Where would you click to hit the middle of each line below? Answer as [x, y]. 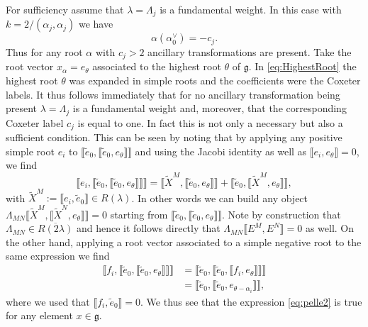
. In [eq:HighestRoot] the [302, 66]
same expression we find [58, 256]
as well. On [330, 228]
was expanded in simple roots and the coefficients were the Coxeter [215, 80]
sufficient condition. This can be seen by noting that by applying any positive [174, 137]
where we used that [48, 301]
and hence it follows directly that [148, 228]
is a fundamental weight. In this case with [251, 9]
